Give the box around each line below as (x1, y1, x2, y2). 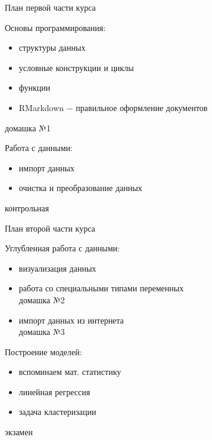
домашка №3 (18, 325, 65, 338)
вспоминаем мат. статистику (18, 365, 121, 378)
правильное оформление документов (76, 101, 208, 113)
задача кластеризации (18, 405, 96, 418)
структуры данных (18, 41, 86, 54)
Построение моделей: (5, 345, 82, 358)
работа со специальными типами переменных (18, 282, 184, 294)
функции (18, 81, 51, 94)
